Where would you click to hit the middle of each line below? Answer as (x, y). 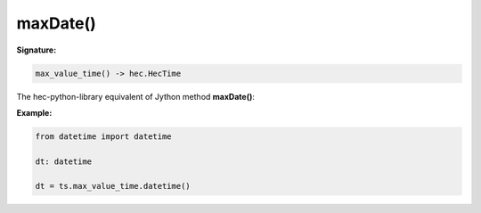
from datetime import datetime (104, 136)
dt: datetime (64, 161)
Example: (34, 112)
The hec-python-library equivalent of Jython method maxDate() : (136, 96)
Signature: (37, 50)
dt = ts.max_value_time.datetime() (113, 186)
